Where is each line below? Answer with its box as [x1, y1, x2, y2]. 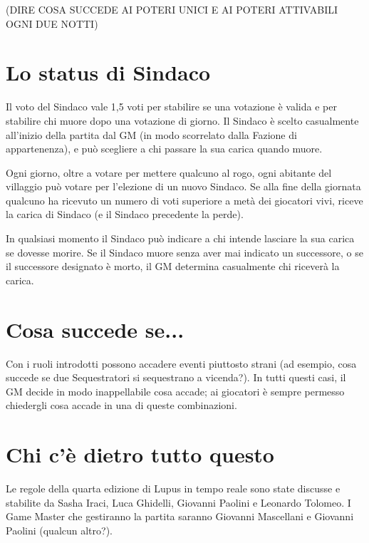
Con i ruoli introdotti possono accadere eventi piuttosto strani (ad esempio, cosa [6, 356, 357, 371]
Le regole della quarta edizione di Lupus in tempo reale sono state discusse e [6, 481, 341, 496]
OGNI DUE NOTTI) [6, 16, 98, 31]
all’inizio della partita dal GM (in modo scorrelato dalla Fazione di [6, 127, 297, 142]
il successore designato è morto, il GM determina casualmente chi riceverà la [6, 259, 340, 274]
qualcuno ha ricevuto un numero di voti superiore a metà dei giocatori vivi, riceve [6, 192, 363, 207]
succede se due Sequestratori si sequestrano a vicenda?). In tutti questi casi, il [6, 370, 346, 385]
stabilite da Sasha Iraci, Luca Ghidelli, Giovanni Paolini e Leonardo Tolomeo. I [6, 495, 351, 510]
